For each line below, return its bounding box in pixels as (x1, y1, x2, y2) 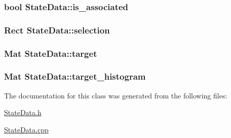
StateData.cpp (4, 124, 49, 134)
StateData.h (4, 107, 42, 118)
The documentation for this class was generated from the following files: (4, 90, 227, 100)
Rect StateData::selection (4, 23, 110, 36)
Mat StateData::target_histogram (4, 70, 146, 83)
